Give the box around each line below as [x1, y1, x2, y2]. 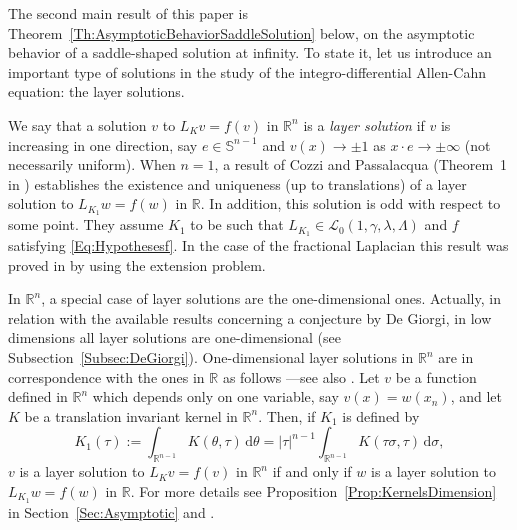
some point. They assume [8, 214, 164, 235]
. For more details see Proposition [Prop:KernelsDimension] [130, 480, 497, 501]
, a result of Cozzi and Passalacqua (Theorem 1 [214, 154, 508, 175]
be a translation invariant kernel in [24, 405, 238, 426]
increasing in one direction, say [8, 134, 198, 155]
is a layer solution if [303, 114, 425, 135]
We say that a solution [8, 114, 147, 135]
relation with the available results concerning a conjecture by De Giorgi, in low [8, 307, 492, 328]
